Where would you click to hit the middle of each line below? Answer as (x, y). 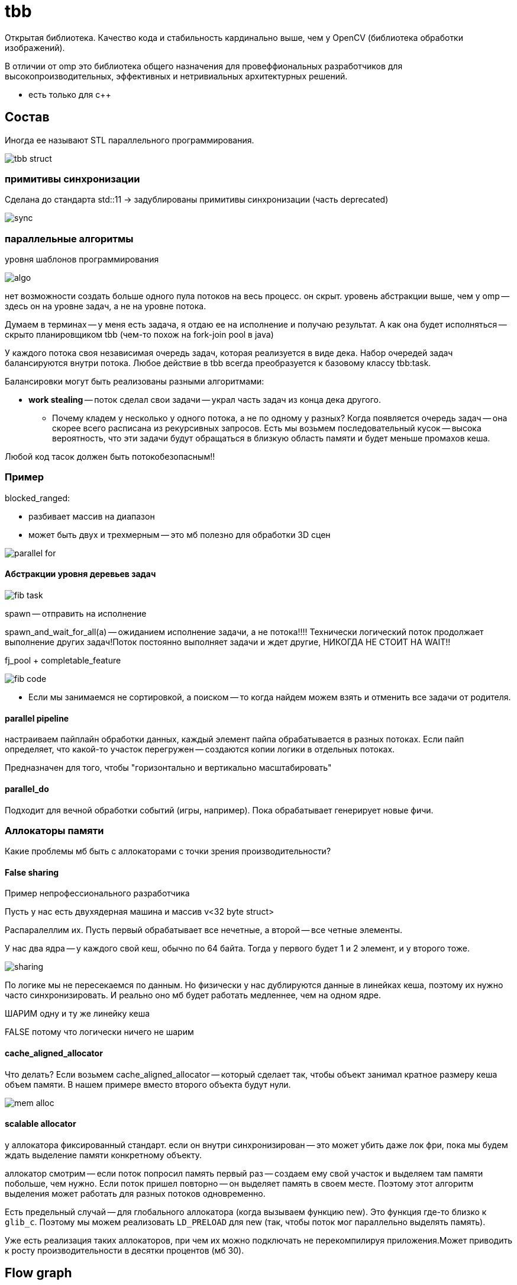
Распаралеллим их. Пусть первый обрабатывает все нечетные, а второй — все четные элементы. (204, 930)
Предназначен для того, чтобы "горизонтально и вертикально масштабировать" (168, 768)
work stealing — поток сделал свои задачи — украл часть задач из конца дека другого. (205, 400)
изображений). (35, 47)
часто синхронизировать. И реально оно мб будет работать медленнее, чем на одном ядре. (193, 995)
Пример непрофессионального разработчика (97, 893)
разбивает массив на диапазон (92, 516)
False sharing (32, 872)
